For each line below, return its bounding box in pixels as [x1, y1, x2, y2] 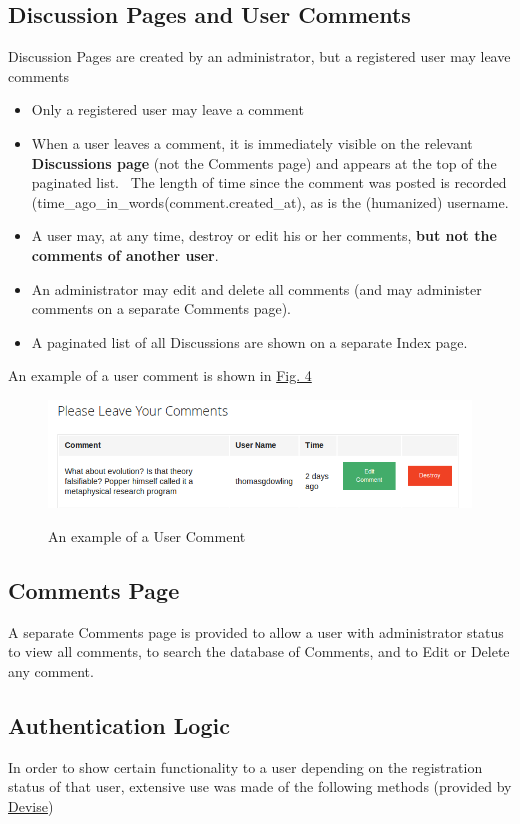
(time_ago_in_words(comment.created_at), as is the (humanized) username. [31, 191, 509, 212]
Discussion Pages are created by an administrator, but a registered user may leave [8, 46, 511, 67]
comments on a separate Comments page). [31, 298, 292, 319]
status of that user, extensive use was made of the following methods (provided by [8, 776, 512, 797]
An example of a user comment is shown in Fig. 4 [8, 365, 312, 386]
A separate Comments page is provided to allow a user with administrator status [8, 621, 504, 642]
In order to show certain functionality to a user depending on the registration [8, 756, 483, 777]
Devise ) [8, 795, 54, 816]
